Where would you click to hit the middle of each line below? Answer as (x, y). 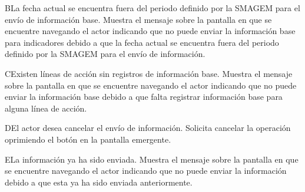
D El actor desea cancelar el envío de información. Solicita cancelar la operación (148, 128)
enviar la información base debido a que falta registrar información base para (144, 97)
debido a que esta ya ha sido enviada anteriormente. (99, 182)
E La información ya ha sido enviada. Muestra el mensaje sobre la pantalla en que (152, 159)
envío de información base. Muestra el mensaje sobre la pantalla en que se (138, 19)
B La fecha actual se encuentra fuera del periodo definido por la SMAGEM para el (152, 8)
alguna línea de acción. (46, 108)
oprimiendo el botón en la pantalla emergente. (88, 139)
